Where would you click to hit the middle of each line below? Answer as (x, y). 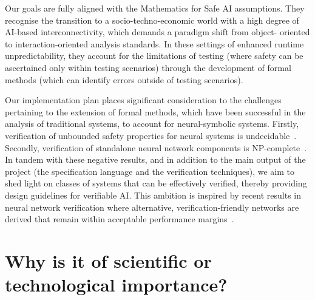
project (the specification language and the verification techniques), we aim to (150, 171)
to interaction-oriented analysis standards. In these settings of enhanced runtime (154, 43)
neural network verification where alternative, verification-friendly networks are (152, 207)
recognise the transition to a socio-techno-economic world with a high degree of (152, 20)
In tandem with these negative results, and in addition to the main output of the (155, 159)
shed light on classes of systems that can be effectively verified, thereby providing (156, 183)
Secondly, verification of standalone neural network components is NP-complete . (156, 147)
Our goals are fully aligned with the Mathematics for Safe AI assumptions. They (155, 8)
